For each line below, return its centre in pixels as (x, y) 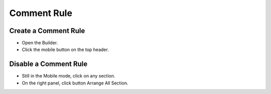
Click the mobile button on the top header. (65, 49)
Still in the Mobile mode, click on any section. (69, 76)
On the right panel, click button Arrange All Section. (75, 83)
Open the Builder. (40, 43)
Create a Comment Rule (47, 31)
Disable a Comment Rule (48, 64)
